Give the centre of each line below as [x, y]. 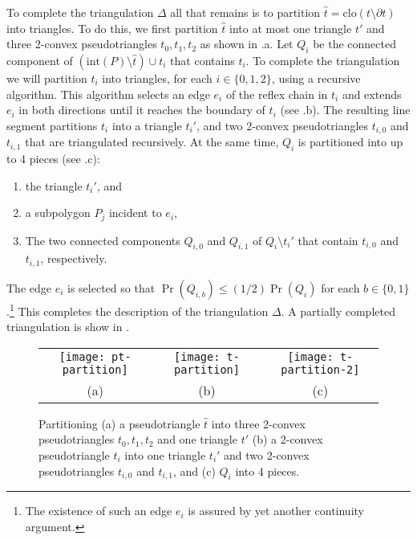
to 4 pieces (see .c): [53, 159]
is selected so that [111, 287]
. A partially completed [338, 311]
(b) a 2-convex [287, 439]
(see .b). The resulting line [345, 110]
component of [40, 60]
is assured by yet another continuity [276, 511]
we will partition [47, 78]
